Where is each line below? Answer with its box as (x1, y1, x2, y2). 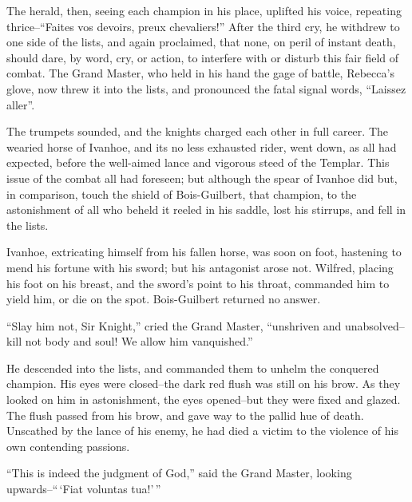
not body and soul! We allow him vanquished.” (25, 333, 253, 350)
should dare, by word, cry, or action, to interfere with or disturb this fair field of (6, 49, 399, 65)
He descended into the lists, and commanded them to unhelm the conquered (6, 359, 379, 376)
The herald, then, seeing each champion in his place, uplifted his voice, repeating (6, 2, 402, 18)
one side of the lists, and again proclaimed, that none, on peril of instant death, (6, 34, 396, 50)
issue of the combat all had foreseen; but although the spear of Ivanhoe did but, (6, 169, 398, 186)
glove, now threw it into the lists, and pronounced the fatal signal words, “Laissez (6, 80, 406, 97)
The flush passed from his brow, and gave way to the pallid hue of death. (6, 406, 364, 423)
